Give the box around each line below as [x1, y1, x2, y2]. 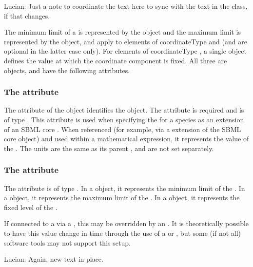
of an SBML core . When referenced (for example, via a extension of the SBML [4, 124, 241, 134]
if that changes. [4, 10, 50, 20]
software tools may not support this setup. [4, 237, 131, 248]
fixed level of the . [4, 202, 58, 212]
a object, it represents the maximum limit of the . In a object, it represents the [4, 192, 240, 203]
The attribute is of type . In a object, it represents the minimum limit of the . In [4, 183, 245, 193]
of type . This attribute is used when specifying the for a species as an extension [4, 114, 244, 124]
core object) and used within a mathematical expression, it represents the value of [4, 133, 249, 144]
